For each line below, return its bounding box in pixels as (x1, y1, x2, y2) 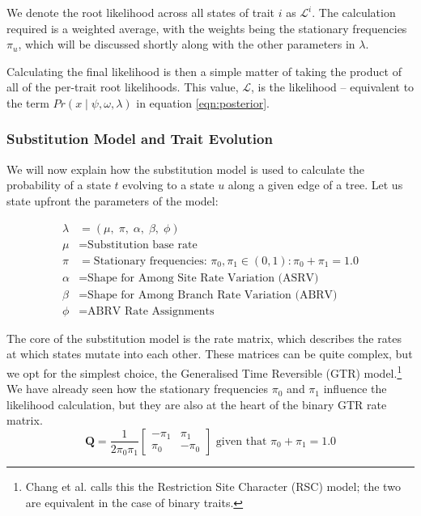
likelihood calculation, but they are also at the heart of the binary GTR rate (6, 395, 387, 412)
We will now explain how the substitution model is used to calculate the (6, 160, 365, 177)
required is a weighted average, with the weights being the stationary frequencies (6, 19, 407, 36)
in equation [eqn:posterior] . (136, 94, 270, 111)
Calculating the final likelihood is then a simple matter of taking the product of (6, 62, 402, 79)
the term (6, 94, 49, 111)
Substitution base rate (87, 239, 198, 251)
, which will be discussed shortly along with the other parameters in (18, 36, 355, 53)
